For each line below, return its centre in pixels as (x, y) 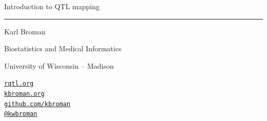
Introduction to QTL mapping (52, 6)
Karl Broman (25, 31)
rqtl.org (19, 84)
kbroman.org (24, 94)
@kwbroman (21, 114)
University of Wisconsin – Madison (59, 65)
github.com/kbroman (37, 104)
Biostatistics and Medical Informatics (63, 48)
